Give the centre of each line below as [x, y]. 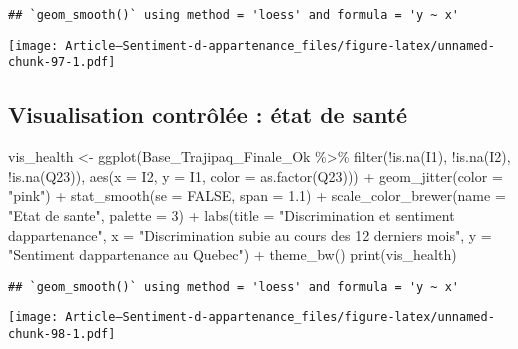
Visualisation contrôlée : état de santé [208, 114]
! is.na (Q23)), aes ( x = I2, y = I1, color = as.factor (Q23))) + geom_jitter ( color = [255, 175]
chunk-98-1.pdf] [62, 334]
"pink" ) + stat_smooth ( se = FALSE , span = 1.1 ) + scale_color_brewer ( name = [257, 195]
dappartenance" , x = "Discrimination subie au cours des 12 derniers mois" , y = [250, 234]
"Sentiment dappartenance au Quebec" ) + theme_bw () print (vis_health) [232, 254]
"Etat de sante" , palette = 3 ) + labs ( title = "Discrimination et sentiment [231, 214]
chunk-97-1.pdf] [62, 62]
